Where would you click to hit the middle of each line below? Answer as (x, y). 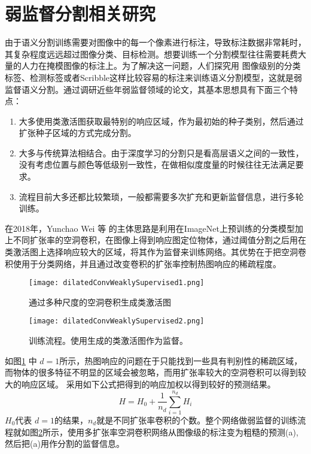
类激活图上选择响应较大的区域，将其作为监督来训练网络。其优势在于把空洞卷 (155, 252)
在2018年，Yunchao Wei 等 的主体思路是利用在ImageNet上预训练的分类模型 (150, 228)
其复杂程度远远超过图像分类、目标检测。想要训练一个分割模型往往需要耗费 (151, 54)
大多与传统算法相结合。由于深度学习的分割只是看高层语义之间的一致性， (161, 152)
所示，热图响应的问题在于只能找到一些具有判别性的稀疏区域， (181, 360)
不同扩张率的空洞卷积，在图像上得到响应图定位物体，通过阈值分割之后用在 (159, 240)
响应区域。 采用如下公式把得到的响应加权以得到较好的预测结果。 (148, 384)
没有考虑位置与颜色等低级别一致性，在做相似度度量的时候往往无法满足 (157, 164)
